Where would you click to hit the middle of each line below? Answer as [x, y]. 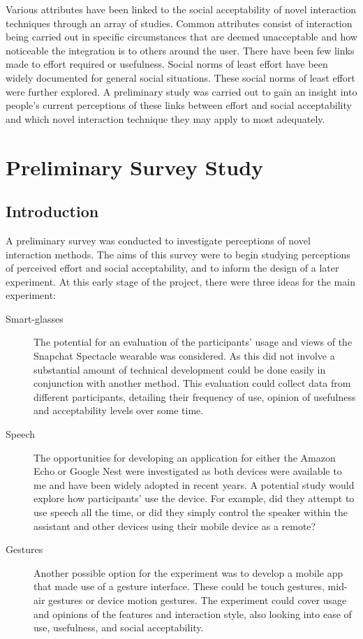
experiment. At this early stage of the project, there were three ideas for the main [180, 281]
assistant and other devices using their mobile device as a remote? [175, 526]
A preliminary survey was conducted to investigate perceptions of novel [158, 240]
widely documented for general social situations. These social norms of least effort [180, 77]
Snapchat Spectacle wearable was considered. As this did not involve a [184, 356]
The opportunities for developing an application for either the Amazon [185, 457]
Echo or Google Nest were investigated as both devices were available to [188, 471]
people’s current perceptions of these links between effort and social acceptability [179, 105]
